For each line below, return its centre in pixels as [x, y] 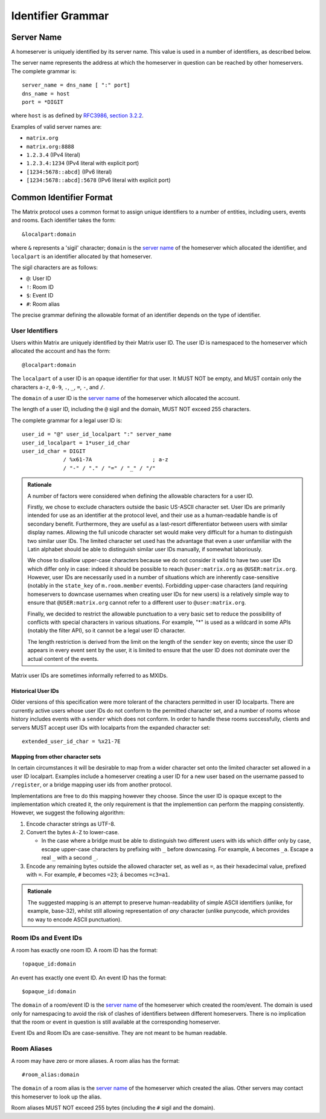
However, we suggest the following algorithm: [68, 812]
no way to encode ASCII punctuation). [75, 920]
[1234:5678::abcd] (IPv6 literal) [69, 172]
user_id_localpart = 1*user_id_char [76, 443]
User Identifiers [35, 331]
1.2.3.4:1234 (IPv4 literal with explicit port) [83, 163]
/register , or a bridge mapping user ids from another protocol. [91, 785]
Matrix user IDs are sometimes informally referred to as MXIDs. [90, 675]
